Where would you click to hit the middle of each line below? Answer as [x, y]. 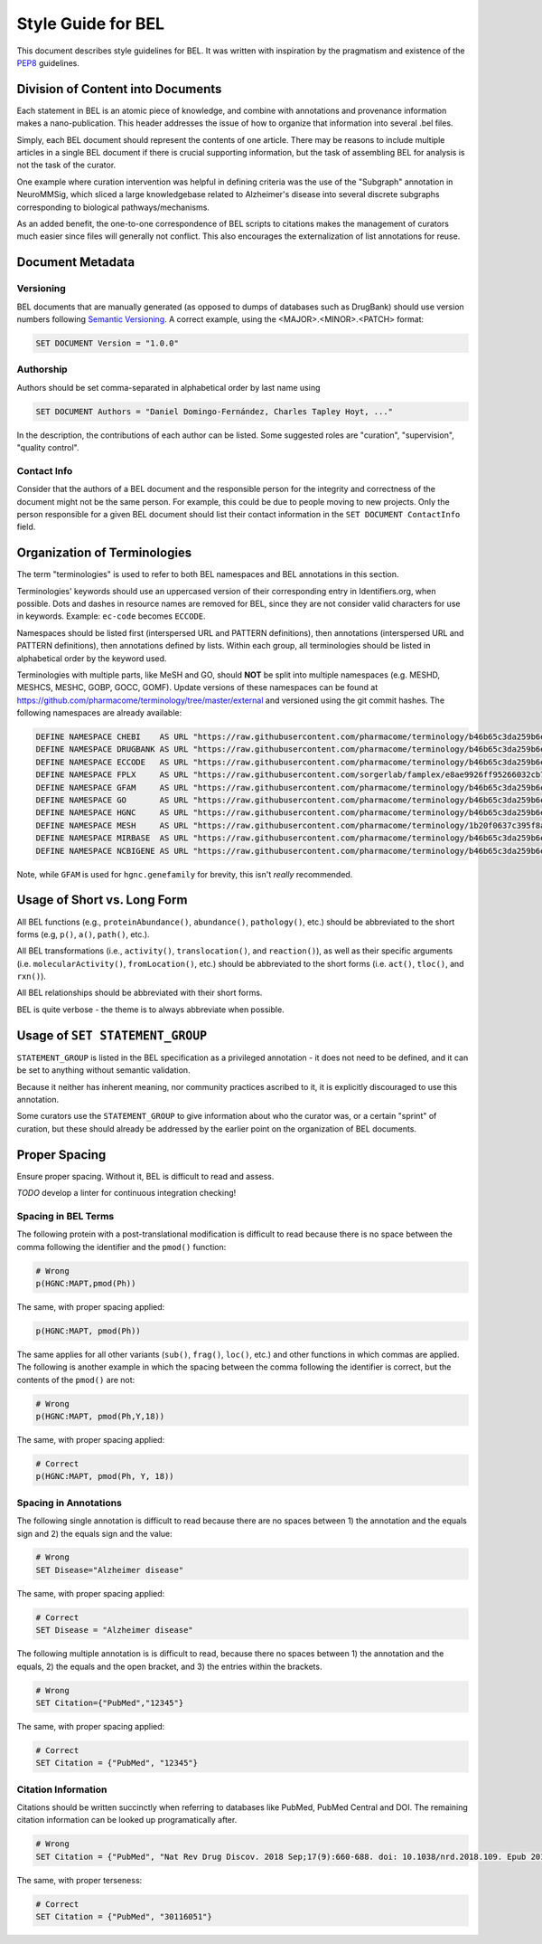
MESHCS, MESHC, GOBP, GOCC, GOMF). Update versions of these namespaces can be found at [197, 688]
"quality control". [48, 447]
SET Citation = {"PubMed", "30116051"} [124, 1917]
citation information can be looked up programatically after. [127, 1820]
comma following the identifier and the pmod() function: [121, 1247]
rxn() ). [32, 976]
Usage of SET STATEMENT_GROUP [112, 1035]
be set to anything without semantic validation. [103, 1070]
